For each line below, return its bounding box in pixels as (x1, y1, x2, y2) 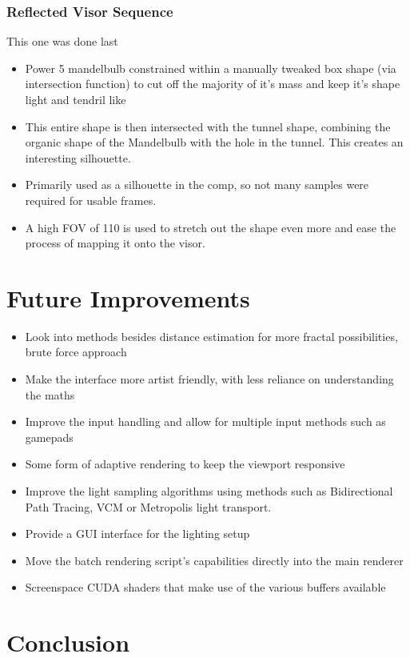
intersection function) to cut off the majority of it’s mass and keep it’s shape (25, 75, 400, 92)
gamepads (25, 428, 74, 445)
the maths (25, 386, 75, 403)
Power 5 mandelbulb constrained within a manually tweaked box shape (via (25, 59, 396, 76)
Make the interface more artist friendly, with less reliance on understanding (25, 371, 394, 387)
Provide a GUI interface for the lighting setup (25, 525, 250, 542)
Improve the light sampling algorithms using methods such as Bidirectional (25, 483, 393, 500)
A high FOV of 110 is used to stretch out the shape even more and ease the (25, 219, 396, 235)
